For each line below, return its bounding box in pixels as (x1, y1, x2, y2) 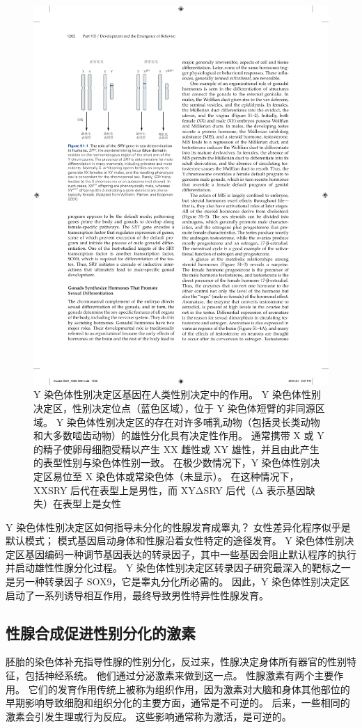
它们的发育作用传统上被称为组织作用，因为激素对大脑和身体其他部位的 (28, 681, 350, 696)
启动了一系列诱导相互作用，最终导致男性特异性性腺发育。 (6, 587, 269, 602)
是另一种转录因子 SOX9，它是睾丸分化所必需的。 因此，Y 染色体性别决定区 (6, 574, 350, 589)
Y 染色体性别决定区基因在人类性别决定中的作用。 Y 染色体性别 (33, 387, 321, 402)
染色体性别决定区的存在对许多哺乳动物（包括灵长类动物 (66, 414, 320, 429)
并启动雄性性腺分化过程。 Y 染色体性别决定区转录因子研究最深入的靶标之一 (6, 560, 351, 575)
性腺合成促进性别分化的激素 (6, 622, 196, 643)
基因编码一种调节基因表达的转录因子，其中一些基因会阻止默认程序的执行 (24, 546, 356, 561)
